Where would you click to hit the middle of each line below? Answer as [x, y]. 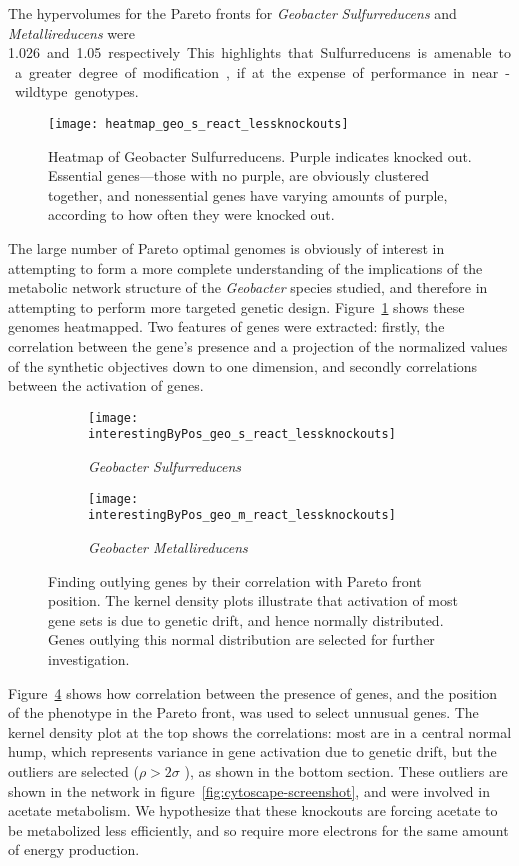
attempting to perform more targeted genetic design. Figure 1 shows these [236, 306]
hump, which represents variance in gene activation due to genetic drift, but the [252, 751]
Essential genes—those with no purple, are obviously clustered [239, 175]
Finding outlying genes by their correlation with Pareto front [235, 580]
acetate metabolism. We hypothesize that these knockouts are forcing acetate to [253, 810]
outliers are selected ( [73, 770]
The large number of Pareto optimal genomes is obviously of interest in [226, 248]
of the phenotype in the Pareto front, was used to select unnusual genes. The [243, 712]
